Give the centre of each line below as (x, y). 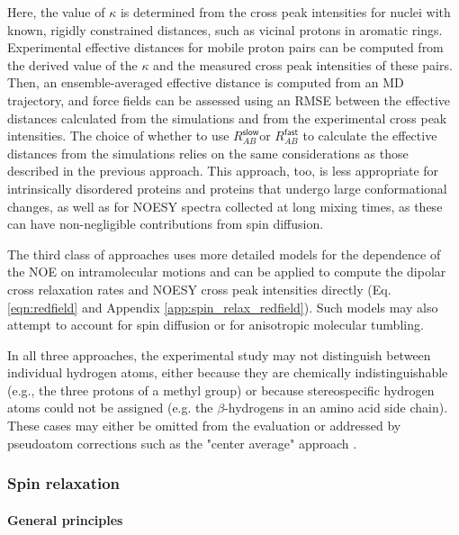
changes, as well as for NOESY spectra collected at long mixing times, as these (225, 206)
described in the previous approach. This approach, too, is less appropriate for (223, 171)
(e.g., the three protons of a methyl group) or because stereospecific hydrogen (221, 390)
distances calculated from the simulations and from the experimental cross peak (227, 118)
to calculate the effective (370, 136)
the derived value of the (72, 64)
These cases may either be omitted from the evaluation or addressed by (204, 426)
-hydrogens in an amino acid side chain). (336, 408)
